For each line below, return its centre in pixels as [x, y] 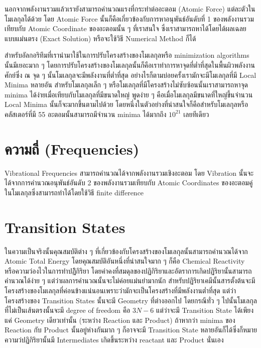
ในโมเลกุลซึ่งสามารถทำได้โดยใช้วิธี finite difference [74, 192]
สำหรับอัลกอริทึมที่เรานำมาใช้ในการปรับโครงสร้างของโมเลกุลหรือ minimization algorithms [127, 55]
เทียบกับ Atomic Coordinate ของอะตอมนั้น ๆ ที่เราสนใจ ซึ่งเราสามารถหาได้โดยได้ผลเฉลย [125, 28]
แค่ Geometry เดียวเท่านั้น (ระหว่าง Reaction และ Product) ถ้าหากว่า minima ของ [120, 320]
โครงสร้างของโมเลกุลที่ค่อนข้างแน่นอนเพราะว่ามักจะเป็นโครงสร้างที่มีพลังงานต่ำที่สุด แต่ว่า [120, 290]
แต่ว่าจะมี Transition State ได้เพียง [205, 310]
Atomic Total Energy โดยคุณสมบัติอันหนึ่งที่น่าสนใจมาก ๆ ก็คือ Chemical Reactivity [125, 261]
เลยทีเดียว [196, 114]
